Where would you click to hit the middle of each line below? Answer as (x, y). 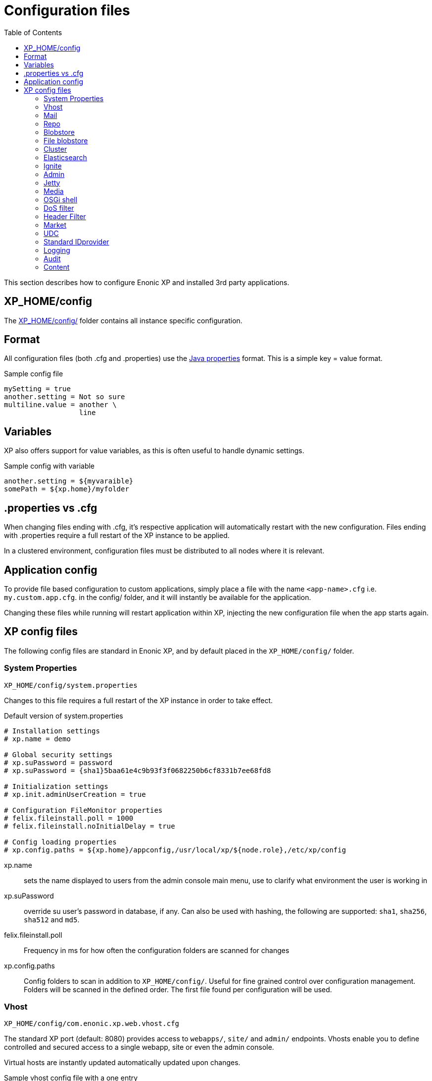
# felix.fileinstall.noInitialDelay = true (90, 826)
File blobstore (66, 140)
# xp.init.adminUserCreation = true (75, 794)
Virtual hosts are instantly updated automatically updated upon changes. (122, 1063)
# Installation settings (52, 731)
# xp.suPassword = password (58, 762)
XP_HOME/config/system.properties (71, 685)
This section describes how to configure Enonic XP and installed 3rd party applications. (147, 282)
